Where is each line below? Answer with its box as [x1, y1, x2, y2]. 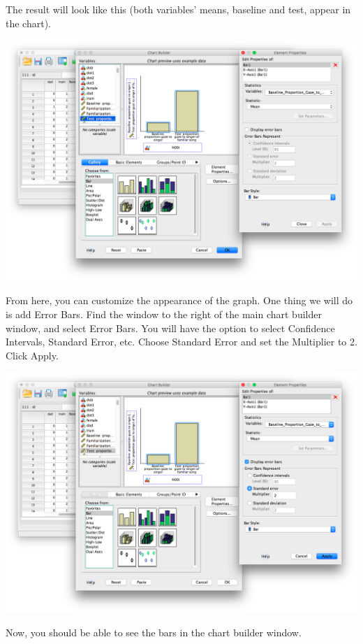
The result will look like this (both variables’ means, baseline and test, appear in [6, 2, 351, 16]
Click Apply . [6, 348, 59, 362]
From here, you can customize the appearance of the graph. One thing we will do [6, 293, 353, 308]
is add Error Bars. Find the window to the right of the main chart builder [6, 306, 322, 321]
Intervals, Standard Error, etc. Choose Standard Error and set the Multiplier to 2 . [6, 334, 357, 349]
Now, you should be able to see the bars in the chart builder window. [6, 625, 302, 640]
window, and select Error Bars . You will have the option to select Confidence [6, 320, 335, 335]
